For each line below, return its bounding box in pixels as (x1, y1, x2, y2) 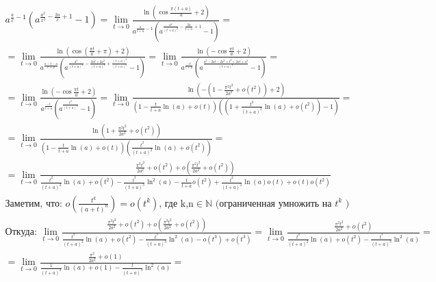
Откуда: (5, 227, 37, 238)
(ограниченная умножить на (215, 198, 332, 209)
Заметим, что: (5, 198, 62, 209)
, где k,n (159, 198, 194, 209)
